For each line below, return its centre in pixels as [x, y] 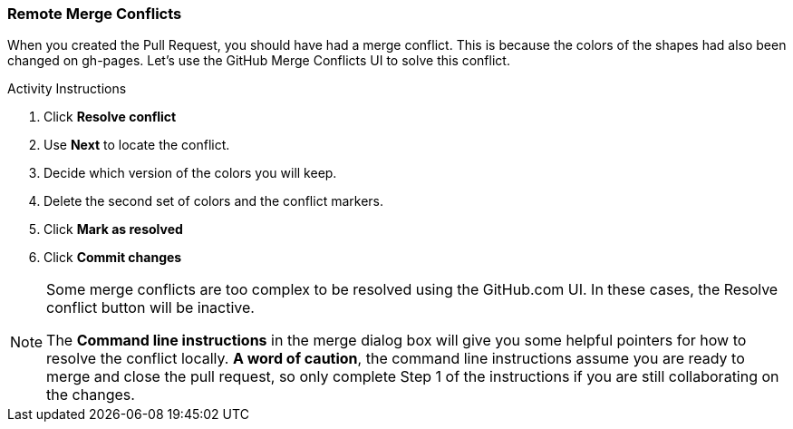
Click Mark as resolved [113, 229]
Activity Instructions [67, 89]
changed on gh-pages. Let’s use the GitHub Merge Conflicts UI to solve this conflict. [259, 61]
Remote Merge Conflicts [95, 14]
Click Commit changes [113, 258]
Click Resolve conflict [110, 117]
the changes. [91, 395]
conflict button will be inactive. [150, 308]
